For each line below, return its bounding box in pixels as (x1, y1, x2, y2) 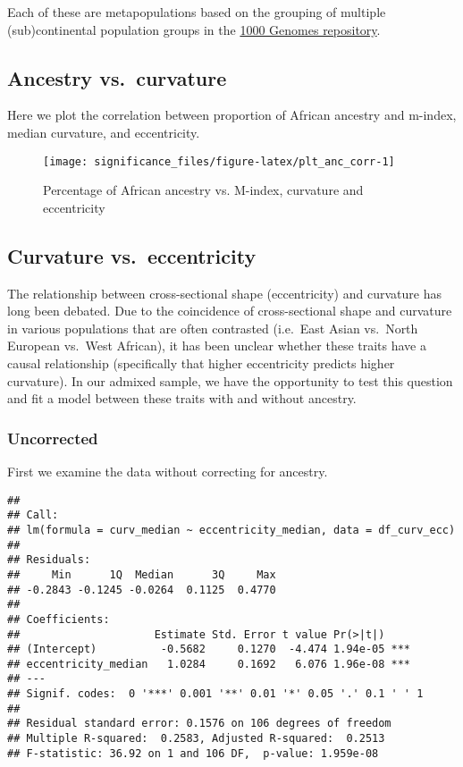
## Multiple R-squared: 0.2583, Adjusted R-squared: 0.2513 (7, 732, 385, 746)
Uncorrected (7, 426, 98, 449)
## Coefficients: (7, 612, 110, 626)
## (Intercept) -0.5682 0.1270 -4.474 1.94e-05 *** (7, 643, 411, 656)
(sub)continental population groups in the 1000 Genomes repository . (7, 20, 381, 38)
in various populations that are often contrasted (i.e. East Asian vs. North (7, 318, 418, 337)
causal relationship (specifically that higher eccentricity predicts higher (7, 354, 395, 372)
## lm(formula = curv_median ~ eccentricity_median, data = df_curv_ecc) (7, 523, 456, 536)
